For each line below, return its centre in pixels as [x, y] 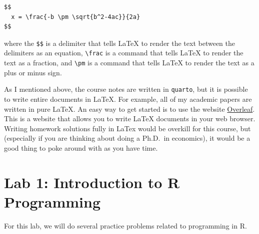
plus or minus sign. [33, 72]
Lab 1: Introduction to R [92, 182]
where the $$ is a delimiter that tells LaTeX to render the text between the [120, 43]
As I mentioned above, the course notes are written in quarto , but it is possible [126, 89]
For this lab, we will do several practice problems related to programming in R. [125, 225]
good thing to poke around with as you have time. [81, 147]
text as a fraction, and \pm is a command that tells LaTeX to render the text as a [129, 63]
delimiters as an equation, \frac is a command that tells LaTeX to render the [124, 53]
